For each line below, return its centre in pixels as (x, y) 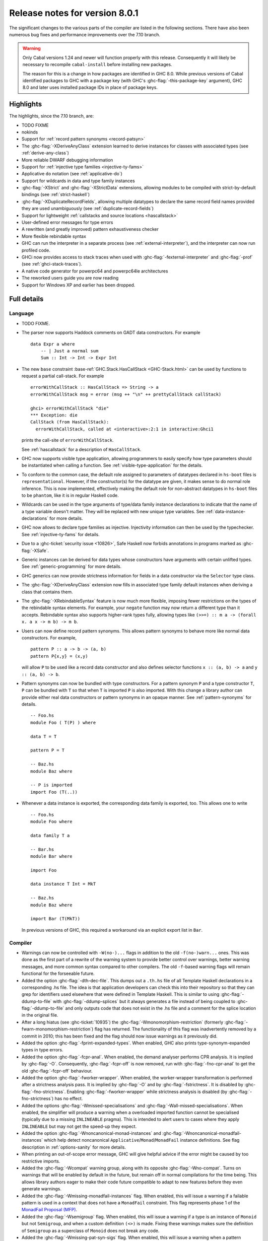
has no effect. (69, 1099)
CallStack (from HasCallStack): (70, 422)
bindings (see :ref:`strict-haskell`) (56, 195)
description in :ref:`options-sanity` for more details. (74, 1147)
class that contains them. (47, 592)
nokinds (30, 132)
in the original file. (40, 1015)
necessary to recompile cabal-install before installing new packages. (97, 65)
